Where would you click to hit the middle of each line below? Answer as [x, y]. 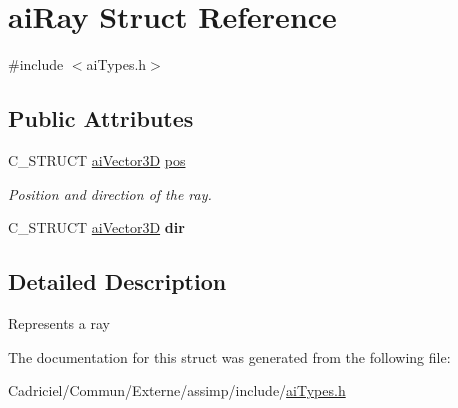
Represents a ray [59, 322]
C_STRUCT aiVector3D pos [97, 159]
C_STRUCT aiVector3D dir [96, 227]
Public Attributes [101, 118]
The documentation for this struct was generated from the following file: [229, 356]
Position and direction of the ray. [110, 193]
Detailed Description [117, 281]
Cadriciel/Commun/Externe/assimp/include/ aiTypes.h [177, 390]
